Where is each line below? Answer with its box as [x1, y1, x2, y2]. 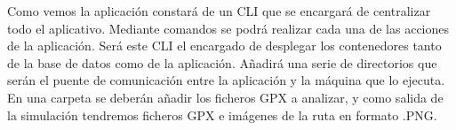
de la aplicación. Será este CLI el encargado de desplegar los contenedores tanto [7, 36, 442, 55]
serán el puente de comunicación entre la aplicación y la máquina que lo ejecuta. [7, 71, 445, 89]
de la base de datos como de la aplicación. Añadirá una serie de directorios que [7, 53, 437, 72]
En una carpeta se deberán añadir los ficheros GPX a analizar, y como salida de [7, 88, 444, 106]
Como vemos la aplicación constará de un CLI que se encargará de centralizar [7, 2, 431, 19]
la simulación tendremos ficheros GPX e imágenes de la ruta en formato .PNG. [7, 105, 437, 124]
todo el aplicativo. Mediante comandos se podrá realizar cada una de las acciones [7, 19, 450, 37]
